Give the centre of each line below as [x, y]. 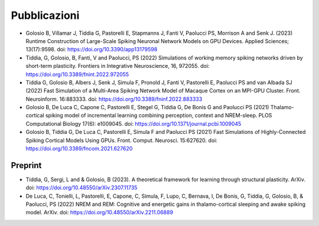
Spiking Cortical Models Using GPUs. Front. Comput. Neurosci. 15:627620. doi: [122, 140]
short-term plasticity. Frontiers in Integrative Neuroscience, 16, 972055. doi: [118, 66]
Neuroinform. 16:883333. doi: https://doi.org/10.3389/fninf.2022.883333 [114, 99]
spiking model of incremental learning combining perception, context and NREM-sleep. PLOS [159, 116]
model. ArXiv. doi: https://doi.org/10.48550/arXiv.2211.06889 [100, 212]
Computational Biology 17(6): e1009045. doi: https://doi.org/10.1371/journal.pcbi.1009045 [134, 123]
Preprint [26, 165]
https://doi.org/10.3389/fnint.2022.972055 [77, 74]
